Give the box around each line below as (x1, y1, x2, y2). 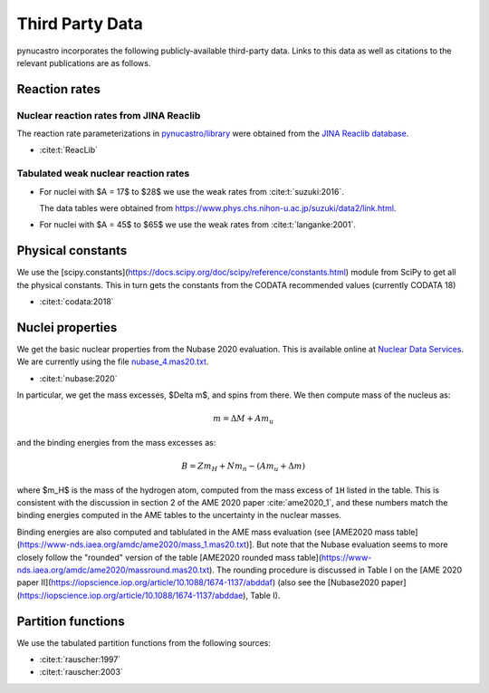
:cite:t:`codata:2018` (39, 296, 114, 307)
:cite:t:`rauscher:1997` (39, 654, 121, 665)
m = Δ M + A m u (213, 413, 274, 426)
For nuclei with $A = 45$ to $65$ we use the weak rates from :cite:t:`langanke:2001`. (39, 219, 357, 230)
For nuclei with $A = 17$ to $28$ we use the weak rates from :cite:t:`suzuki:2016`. (39, 186, 344, 197)
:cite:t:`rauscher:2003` (39, 667, 124, 678)
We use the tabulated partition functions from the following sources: (16, 637, 272, 648)
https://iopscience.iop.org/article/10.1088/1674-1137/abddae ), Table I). (19, 590, 281, 601)
